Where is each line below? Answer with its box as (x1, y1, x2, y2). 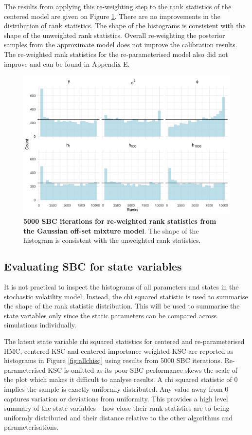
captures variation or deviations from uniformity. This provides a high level (4, 393, 228, 403)
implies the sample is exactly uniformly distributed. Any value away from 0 (4, 383, 229, 394)
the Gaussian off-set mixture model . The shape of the (23, 225, 199, 236)
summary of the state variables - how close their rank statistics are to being (4, 403, 230, 413)
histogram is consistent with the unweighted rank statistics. (23, 235, 201, 245)
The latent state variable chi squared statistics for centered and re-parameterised (4, 336, 245, 346)
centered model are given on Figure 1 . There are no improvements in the (4, 11, 220, 21)
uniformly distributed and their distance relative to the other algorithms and (4, 412, 233, 422)
